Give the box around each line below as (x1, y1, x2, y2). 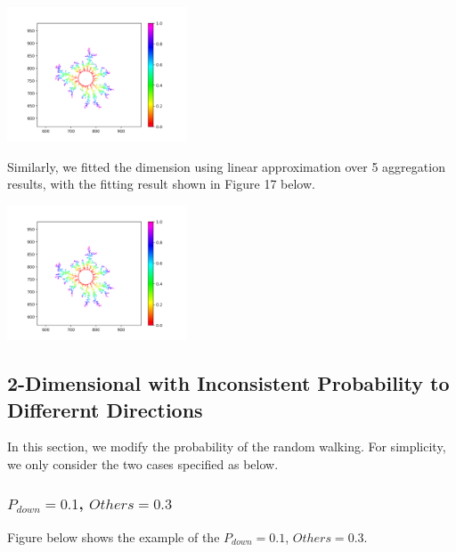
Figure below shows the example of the (7, 527, 220, 546)
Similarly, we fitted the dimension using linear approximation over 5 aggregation (7, 157, 445, 175)
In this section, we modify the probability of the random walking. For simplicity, (7, 437, 446, 456)
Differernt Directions (7, 395, 203, 423)
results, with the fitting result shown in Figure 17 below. (7, 175, 315, 193)
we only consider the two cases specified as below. (7, 454, 279, 473)
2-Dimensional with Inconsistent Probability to (7, 369, 450, 397)
